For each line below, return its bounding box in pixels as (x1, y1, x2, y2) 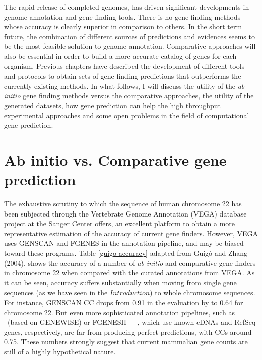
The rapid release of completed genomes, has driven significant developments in (4, 2, 249, 12)
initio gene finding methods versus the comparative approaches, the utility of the (4, 90, 254, 101)
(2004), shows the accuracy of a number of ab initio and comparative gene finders (4, 257, 256, 268)
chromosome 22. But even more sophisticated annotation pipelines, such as (4, 307, 235, 317)
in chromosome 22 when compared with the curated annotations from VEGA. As (4, 267, 255, 278)
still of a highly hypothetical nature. (4, 346, 116, 356)
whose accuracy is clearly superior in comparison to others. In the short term (4, 21, 242, 32)
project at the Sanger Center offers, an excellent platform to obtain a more (4, 218, 235, 229)
